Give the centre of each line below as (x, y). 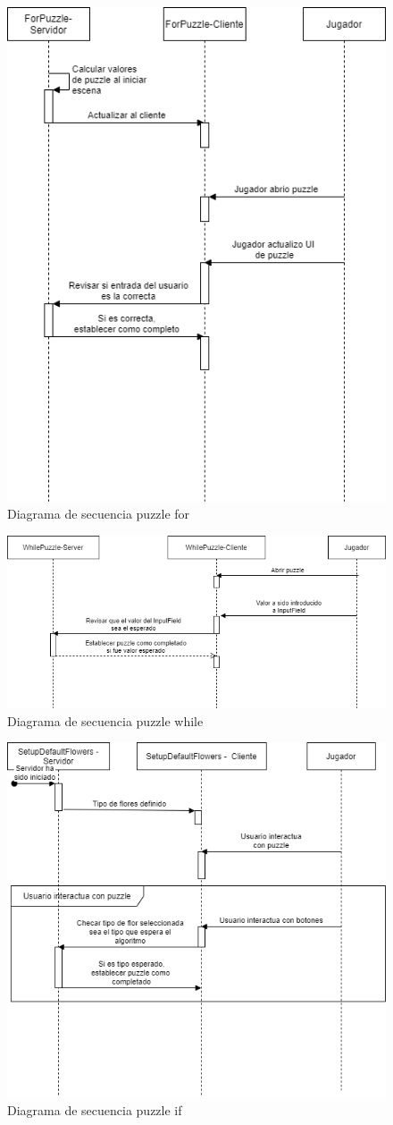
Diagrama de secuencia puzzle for (99, 514)
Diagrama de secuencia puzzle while (105, 720)
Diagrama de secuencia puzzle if (95, 1110)
